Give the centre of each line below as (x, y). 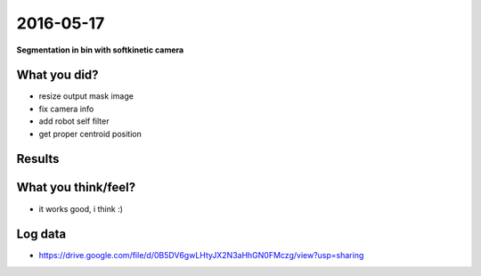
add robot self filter (74, 121)
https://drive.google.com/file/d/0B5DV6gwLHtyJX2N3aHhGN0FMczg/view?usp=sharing (201, 256)
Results (38, 159)
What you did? (57, 75)
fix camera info (66, 109)
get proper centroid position (90, 134)
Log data (41, 235)
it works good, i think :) (81, 208)
